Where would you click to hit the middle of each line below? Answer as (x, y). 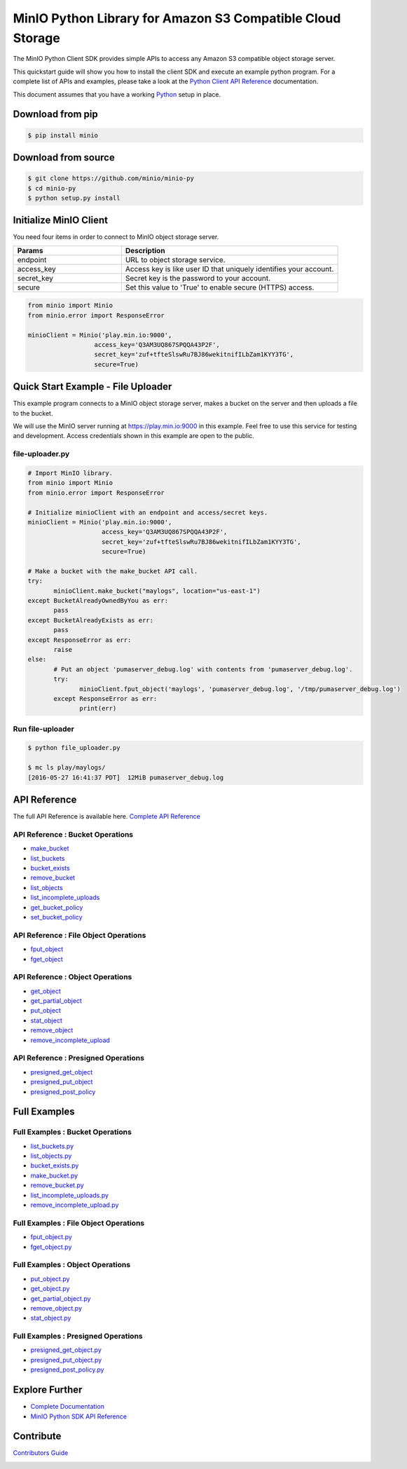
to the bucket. (33, 413)
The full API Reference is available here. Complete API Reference (107, 817)
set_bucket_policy (57, 917)
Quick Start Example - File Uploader (92, 387)
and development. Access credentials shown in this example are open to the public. (134, 436)
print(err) (98, 709)
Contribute (37, 1436)
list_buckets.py (52, 1146)
